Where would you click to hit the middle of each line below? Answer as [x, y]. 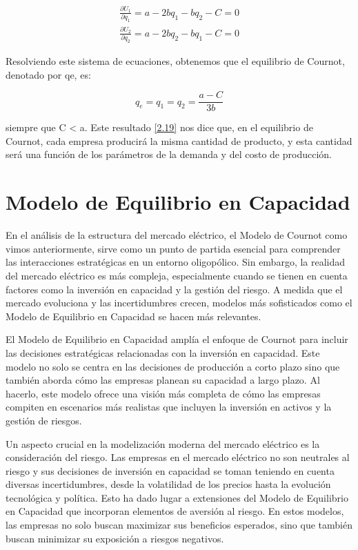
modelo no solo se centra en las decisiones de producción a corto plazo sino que [173, 366]
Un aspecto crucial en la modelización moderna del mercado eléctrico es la [163, 443]
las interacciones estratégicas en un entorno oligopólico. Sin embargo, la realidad [176, 262]
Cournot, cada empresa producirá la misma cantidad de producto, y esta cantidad [179, 140]
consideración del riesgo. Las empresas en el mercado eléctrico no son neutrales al [178, 457]
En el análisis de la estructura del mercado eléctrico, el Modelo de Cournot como [177, 235]
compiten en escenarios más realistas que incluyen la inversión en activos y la [169, 407]
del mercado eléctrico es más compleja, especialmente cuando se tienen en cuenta [177, 275]
